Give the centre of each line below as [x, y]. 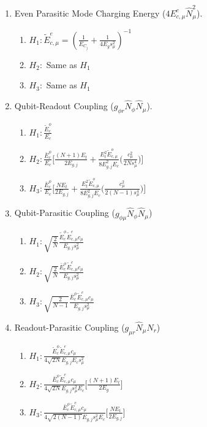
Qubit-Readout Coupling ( [64, 106]
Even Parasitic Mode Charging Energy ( [90, 13]
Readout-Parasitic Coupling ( [70, 327]
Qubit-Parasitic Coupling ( [65, 213]
